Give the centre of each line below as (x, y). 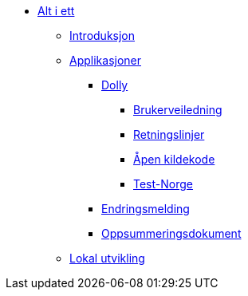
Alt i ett (56, 11)
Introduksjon (102, 36)
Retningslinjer (169, 134)
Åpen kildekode (174, 159)
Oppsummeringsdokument (171, 233)
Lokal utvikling (107, 258)
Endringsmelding (146, 209)
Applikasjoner (106, 60)
